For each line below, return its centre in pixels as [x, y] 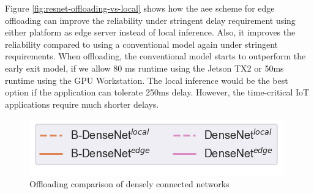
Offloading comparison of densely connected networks [129, 183]
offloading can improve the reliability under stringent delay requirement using [150, 20]
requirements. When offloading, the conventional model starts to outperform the [155, 56]
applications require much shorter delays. [82, 104]
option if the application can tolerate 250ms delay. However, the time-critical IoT [157, 92]
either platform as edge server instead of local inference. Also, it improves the [150, 32]
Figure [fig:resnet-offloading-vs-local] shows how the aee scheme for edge [140, 8]
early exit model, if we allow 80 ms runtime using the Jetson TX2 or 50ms [144, 68]
